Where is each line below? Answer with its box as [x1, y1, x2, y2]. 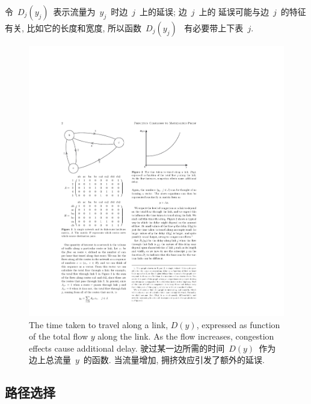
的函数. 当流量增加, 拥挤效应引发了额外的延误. [83, 353, 265, 366]
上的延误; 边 [140, 5, 187, 17]
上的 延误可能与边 [199, 5, 269, 17]
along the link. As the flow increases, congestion [97, 330, 274, 343]
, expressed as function [196, 318, 280, 331]
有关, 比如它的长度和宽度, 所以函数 [5, 22, 142, 34]
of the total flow [29, 330, 88, 343]
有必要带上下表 [184, 22, 244, 34]
